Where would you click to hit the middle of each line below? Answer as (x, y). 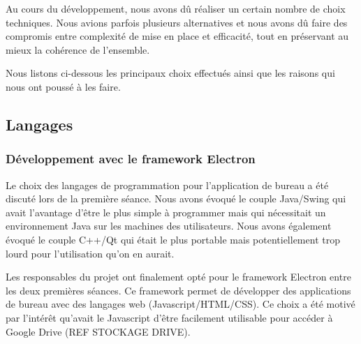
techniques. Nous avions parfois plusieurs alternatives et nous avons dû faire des (177, 22)
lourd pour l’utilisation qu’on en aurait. (90, 253)
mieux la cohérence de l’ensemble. (78, 49)
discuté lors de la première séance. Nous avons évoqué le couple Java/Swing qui (176, 199)
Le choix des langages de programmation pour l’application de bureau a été (167, 185)
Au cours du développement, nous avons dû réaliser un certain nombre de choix (176, 8)
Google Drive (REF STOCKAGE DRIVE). (98, 331)
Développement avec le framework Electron (131, 159)
